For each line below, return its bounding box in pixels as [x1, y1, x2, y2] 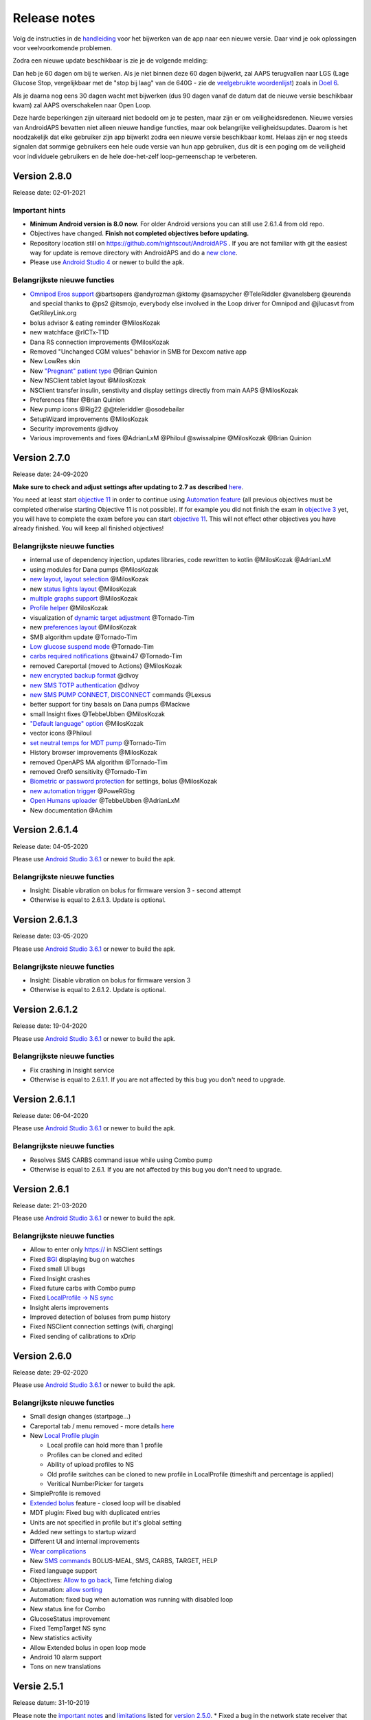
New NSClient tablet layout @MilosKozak [30, 376, 146, 385]
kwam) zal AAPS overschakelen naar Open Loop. [12, 100, 152, 109]
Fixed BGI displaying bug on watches [30, 1255, 135, 1263]
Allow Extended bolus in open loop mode [30, 1643, 146, 1651]
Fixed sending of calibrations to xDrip [30, 1332, 137, 1340]
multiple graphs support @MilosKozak [30, 594, 138, 603]
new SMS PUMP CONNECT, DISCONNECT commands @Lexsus [30, 690, 212, 698]
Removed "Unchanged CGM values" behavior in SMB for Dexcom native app [30, 347, 247, 356]
